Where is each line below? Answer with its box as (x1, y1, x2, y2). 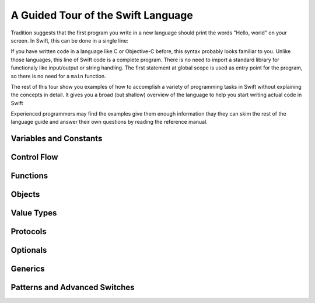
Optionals (10, 245, 47, 255)
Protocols (10, 227, 47, 236)
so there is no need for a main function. (10, 72, 106, 79)
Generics (10, 264, 45, 274)
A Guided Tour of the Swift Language (10, 9, 194, 22)
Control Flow (10, 152, 58, 162)
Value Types (10, 208, 57, 218)
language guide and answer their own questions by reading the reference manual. (10, 119, 208, 126)
